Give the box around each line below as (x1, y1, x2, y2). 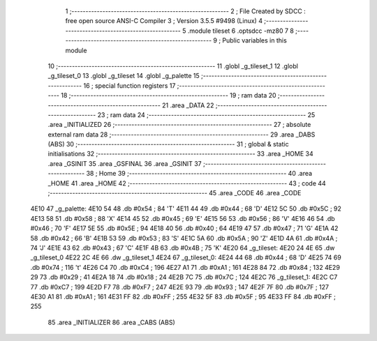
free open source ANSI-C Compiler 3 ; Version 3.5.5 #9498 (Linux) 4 (65, 17, 263, 25)
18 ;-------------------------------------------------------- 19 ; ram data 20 (60, 91, 276, 100)
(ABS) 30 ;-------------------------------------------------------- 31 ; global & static (47, 140, 289, 149)
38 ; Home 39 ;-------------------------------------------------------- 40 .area (86, 169, 313, 178)
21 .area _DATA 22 (161, 101, 214, 109)
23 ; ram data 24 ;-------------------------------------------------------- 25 (97, 110, 316, 119)
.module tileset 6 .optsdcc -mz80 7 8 (187, 26, 295, 35)
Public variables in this (222, 36, 288, 45)
